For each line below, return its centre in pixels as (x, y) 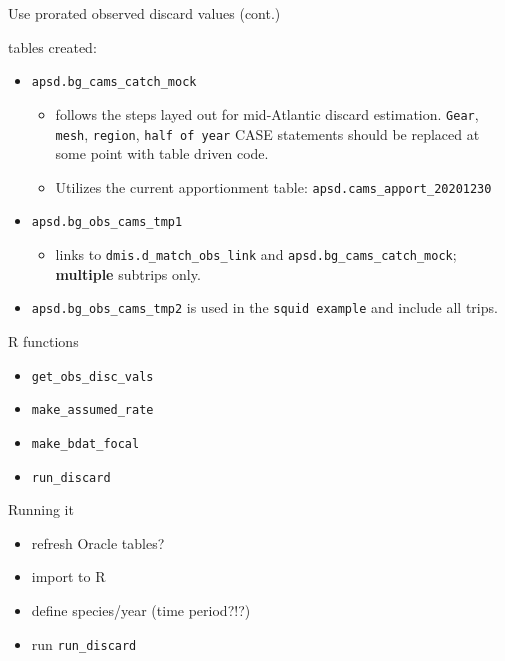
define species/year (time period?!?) (141, 609)
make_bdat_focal (85, 443)
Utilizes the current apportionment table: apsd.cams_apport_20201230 (273, 186)
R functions (43, 340)
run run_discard (84, 643)
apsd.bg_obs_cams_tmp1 (107, 222)
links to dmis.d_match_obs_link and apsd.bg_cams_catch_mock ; (256, 254)
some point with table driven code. (162, 153)
